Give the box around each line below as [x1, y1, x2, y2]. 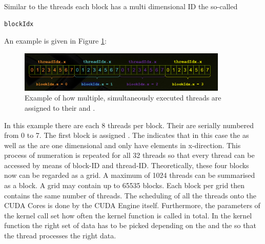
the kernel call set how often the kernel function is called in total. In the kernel [4, 210, 252, 220]
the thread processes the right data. [4, 230, 116, 241]
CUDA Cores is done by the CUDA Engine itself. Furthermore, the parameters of [4, 200, 260, 211]
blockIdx [4, 20, 34, 28]
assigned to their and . [25, 102, 95, 113]
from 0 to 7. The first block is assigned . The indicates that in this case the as [4, 130, 249, 140]
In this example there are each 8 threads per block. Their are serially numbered [4, 119, 254, 130]
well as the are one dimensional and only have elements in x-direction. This [4, 139, 241, 150]
